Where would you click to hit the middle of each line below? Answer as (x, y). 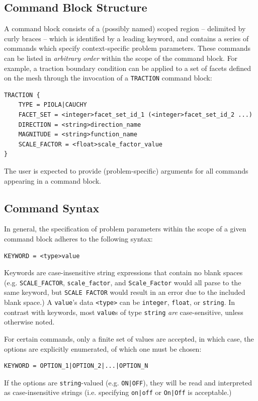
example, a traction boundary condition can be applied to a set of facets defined (128, 68)
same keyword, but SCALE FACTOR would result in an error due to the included (125, 292)
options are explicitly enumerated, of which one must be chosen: (103, 348)
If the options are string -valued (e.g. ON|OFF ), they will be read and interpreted (128, 382)
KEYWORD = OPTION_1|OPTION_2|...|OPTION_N (76, 366)
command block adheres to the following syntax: (78, 238)
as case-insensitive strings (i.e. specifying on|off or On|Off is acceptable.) (118, 392)
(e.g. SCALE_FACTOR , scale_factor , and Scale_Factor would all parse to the (123, 282)
